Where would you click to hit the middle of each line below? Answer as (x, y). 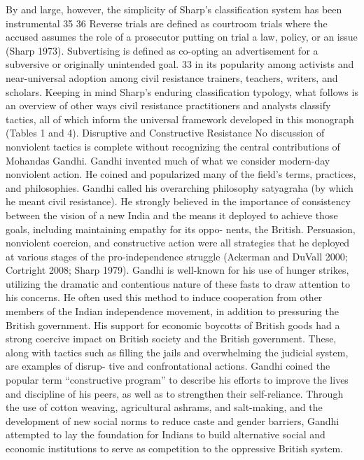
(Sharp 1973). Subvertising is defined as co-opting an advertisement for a (162, 50)
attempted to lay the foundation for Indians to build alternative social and (166, 434)
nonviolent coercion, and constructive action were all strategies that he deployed (178, 243)
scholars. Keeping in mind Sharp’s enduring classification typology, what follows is (182, 91)
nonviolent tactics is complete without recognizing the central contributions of (173, 146)
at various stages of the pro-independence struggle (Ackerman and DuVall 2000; (177, 256)
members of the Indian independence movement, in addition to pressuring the (172, 311)
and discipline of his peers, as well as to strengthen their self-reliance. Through (175, 393)
